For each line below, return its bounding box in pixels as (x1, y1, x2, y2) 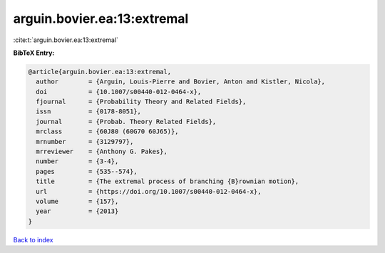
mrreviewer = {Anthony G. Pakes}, (36, 148, 168, 156)
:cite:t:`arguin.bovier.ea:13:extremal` (13, 36, 119, 44)
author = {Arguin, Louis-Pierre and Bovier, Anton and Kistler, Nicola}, (36, 78, 326, 86)
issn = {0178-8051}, (36, 108, 142, 115)
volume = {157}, (36, 197, 119, 205)
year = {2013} (36, 207, 119, 215)
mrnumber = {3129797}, (36, 138, 134, 145)
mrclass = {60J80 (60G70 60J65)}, (36, 128, 179, 135)
